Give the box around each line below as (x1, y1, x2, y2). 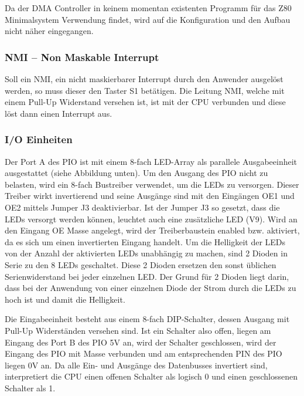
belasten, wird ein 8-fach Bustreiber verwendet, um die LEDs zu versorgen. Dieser (5, 178, 299, 190)
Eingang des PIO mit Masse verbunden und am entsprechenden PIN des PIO (5, 347, 282, 360)
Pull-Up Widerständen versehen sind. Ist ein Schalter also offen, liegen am (5, 324, 271, 336)
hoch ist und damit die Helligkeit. (5, 293, 125, 305)
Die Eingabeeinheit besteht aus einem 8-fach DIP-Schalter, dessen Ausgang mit (5, 313, 290, 325)
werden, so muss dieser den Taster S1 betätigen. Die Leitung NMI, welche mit (5, 84, 285, 96)
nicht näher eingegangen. (5, 25, 94, 37)
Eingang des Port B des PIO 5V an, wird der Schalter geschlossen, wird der (5, 336, 276, 348)
